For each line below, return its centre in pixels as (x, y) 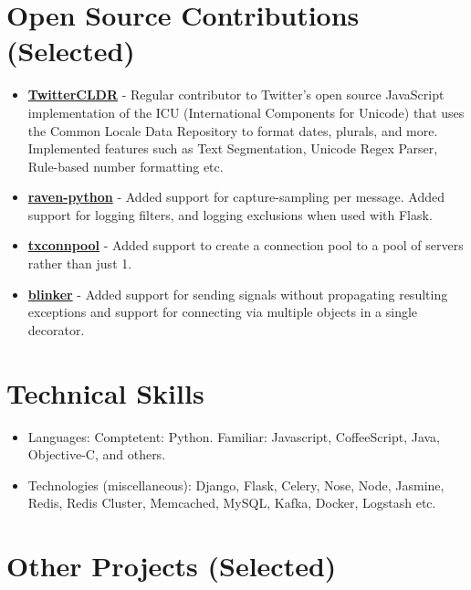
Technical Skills (105, 392)
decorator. (56, 329)
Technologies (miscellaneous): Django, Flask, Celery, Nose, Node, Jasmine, (236, 485)
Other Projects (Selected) (172, 566)
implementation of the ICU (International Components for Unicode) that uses (246, 112)
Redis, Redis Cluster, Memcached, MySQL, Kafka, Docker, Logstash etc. (232, 503)
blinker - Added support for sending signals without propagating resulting (238, 294)
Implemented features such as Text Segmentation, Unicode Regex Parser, (233, 148)
